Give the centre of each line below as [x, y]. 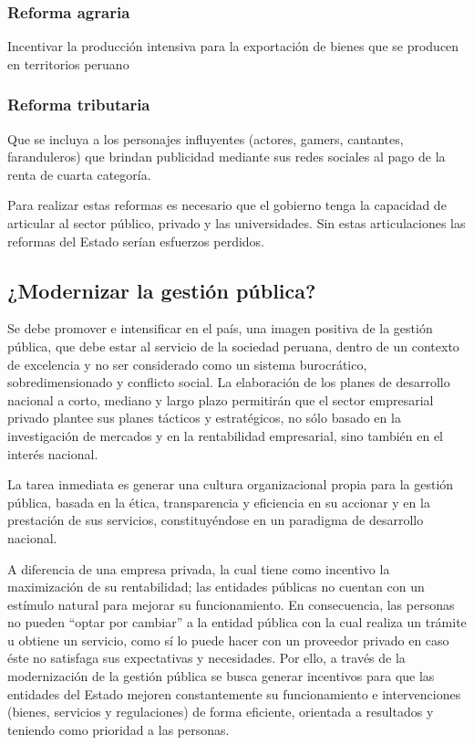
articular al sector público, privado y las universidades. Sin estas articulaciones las [237, 223]
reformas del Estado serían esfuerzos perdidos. [136, 241]
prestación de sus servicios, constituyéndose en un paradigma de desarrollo [216, 520]
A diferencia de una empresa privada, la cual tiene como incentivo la [199, 568]
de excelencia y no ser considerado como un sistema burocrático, [187, 364]
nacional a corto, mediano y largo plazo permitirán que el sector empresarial [221, 399]
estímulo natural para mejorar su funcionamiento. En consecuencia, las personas [231, 604]
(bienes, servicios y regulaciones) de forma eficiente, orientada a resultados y [221, 712]
